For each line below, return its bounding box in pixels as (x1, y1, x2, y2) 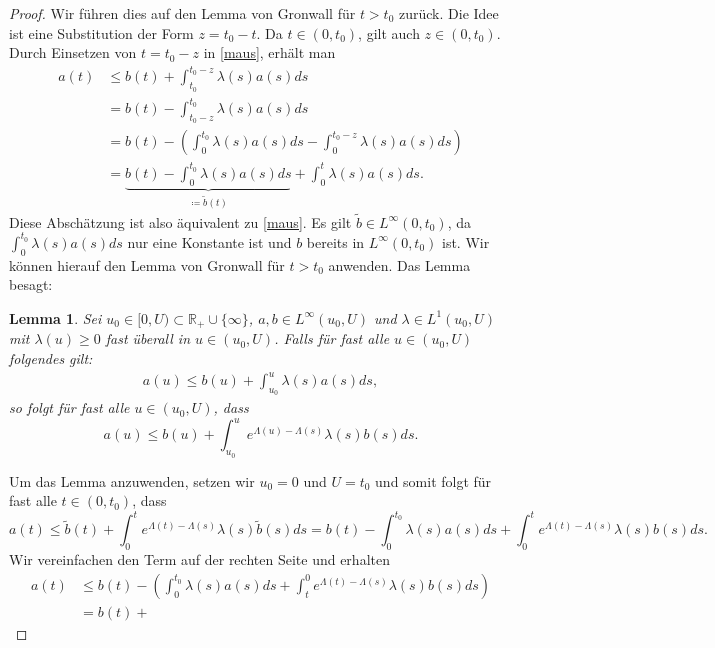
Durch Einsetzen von (9, 42, 137, 63)
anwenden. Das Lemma (328, 254, 471, 275)
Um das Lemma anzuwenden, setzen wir (9, 470, 255, 491)
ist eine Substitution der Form (9, 22, 194, 43)
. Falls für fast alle (274, 328, 390, 349)
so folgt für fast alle (9, 397, 130, 418)
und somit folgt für (375, 470, 492, 491)
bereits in (306, 231, 365, 252)
